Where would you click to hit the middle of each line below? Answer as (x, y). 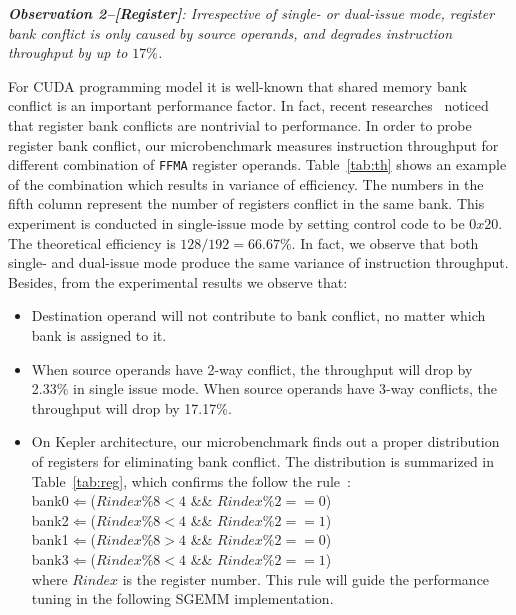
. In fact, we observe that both (385, 242)
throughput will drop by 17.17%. (131, 407)
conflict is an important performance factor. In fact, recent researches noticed (248, 105)
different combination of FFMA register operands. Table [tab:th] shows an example (257, 164)
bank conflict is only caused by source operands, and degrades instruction (230, 32)
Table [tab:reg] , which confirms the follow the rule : (191, 480)
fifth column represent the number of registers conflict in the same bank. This (246, 203)
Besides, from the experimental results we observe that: (178, 281)
